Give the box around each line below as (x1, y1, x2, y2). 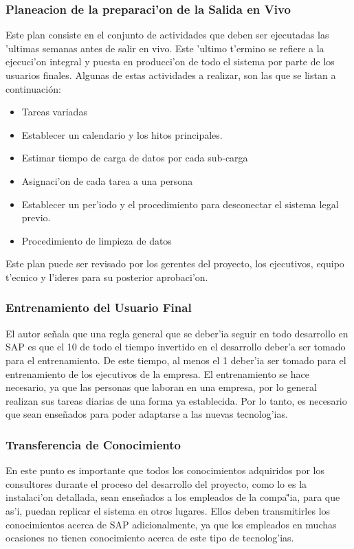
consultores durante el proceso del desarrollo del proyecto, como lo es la (5, 476, 307, 491)
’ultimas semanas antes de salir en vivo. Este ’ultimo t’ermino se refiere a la (5, 41, 324, 55)
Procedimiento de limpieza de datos (21, 233, 172, 247)
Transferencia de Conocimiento (5, 436, 181, 453)
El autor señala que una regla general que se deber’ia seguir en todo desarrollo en (5, 326, 349, 340)
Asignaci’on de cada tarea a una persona (21, 173, 193, 188)
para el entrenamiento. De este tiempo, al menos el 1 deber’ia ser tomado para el (5, 352, 346, 367)
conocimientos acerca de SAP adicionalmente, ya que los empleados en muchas (5, 517, 337, 531)
